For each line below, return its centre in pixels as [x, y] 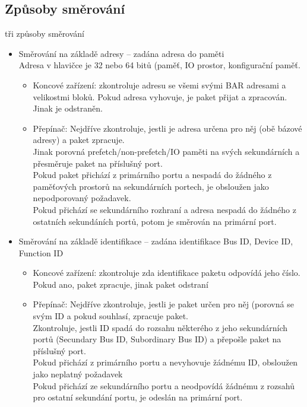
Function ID [41, 252]
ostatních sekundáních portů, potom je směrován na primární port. [155, 221]
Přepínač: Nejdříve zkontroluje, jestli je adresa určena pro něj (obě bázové [167, 128]
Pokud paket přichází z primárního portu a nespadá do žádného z [152, 175]
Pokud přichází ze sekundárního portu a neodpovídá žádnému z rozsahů [164, 385]
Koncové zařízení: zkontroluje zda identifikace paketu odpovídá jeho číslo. [167, 273]
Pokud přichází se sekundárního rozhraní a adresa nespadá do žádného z [164, 209]
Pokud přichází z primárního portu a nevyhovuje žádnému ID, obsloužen [165, 362]
